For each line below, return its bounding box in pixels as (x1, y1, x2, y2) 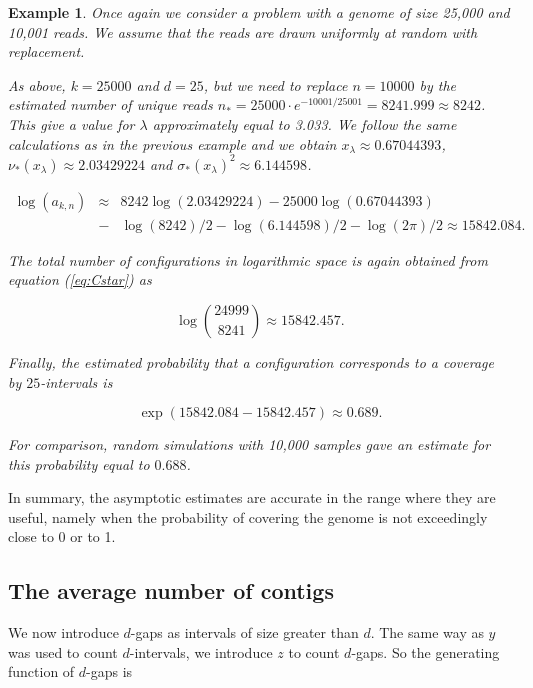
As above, (8, 74, 66, 95)
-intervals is (40, 371, 113, 392)
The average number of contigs (8, 575, 334, 606)
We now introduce (8, 622, 119, 643)
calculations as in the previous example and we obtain (8, 133, 337, 154)
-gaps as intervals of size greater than (130, 622, 359, 643)
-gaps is (86, 661, 133, 682)
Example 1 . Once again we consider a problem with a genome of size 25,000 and (8, 2, 510, 22)
